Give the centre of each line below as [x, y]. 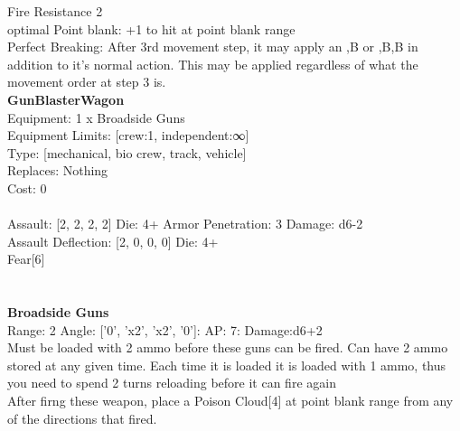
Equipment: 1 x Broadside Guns [96, 117]
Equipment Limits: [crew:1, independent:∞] [128, 135]
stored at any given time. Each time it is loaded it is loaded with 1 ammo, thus [227, 365]
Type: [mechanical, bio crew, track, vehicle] [127, 152]
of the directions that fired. [82, 418]
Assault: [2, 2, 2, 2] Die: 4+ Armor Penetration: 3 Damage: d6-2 [185, 224]
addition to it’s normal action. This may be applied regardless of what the [213, 64]
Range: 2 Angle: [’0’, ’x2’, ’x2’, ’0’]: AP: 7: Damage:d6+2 [165, 329]
